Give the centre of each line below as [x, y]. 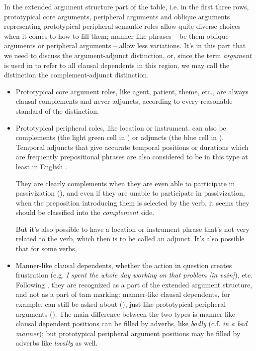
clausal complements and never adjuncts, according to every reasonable [124, 101]
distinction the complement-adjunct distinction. [77, 75]
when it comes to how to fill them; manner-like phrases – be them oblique [116, 35]
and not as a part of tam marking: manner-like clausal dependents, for [123, 294]
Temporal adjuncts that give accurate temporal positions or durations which [132, 147]
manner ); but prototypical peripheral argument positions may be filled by [128, 333]
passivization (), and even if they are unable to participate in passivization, [130, 193]
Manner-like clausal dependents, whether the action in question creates [124, 265]
